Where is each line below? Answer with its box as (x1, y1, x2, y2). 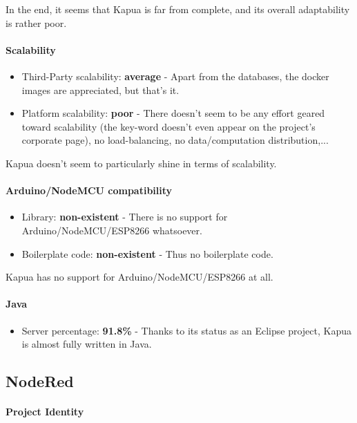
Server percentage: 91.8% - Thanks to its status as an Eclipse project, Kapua (21, 323, 352, 337)
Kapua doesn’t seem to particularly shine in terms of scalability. (6, 156, 277, 170)
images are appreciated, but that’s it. (21, 82, 180, 97)
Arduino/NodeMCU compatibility (6, 183, 173, 198)
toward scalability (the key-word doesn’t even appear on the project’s (21, 119, 316, 133)
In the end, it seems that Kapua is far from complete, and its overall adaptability (6, 2, 350, 16)
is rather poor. (6, 15, 67, 30)
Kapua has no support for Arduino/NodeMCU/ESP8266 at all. (6, 270, 273, 284)
